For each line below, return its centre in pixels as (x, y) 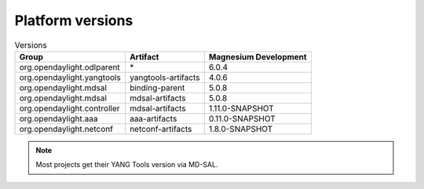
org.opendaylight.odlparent (70, 67)
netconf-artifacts (161, 129)
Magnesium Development (258, 56)
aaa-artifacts (154, 118)
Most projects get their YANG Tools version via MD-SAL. (127, 165)
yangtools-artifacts (165, 77)
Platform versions (74, 20)
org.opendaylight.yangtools (70, 77)
